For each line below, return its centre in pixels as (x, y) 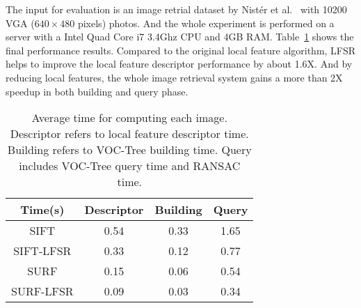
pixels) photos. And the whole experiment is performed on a (206, 23)
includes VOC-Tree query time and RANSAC (130, 166)
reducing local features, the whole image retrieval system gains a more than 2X (174, 77)
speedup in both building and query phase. (97, 91)
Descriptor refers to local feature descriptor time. (129, 134)
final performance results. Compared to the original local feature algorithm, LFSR (181, 50)
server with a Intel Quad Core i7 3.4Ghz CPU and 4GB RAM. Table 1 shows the (180, 37)
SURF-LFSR (42, 291)
